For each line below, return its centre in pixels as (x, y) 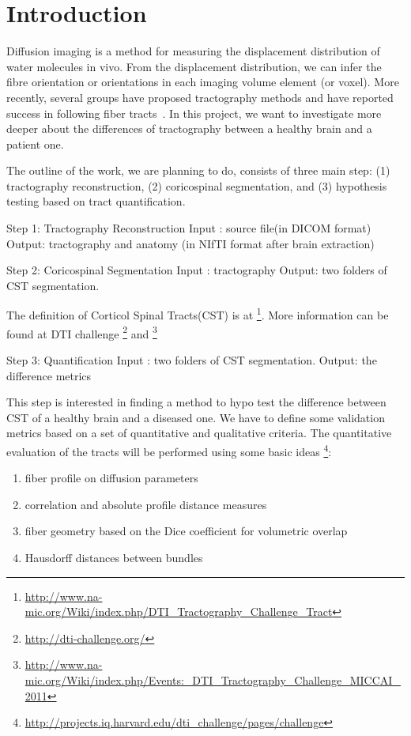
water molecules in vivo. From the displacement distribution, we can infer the (194, 66)
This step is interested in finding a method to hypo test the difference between (196, 402)
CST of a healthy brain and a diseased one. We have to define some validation (196, 417)
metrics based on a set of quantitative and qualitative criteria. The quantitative (199, 433)
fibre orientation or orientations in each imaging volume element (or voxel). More (203, 82)
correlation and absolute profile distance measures (146, 504)
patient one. (35, 143)
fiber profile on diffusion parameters (111, 478)
